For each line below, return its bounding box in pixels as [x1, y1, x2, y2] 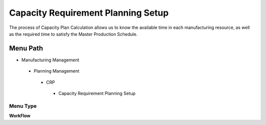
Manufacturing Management [21, 57, 79, 63]
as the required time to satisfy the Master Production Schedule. [9, 31, 138, 37]
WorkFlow [9, 113, 31, 119]
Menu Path [9, 44, 43, 52]
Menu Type [9, 102, 37, 109]
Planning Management [33, 68, 80, 74]
